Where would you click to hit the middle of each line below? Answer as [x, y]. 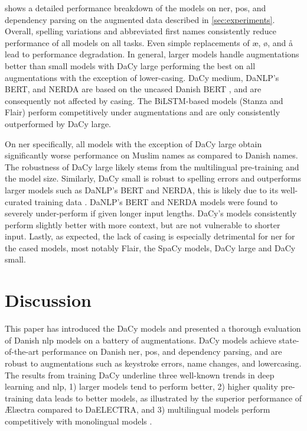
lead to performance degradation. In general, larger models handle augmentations [152, 54]
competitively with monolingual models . [79, 421]
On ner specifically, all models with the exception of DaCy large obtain [133, 143]
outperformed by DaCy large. [58, 123]
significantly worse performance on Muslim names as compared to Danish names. [151, 155]
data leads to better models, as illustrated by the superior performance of [169, 398]
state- [289, 340]
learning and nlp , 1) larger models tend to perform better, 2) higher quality [141, 386]
